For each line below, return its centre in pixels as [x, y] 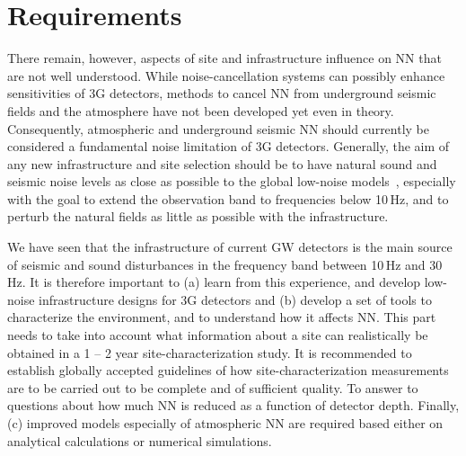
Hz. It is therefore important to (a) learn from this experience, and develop [214, 282]
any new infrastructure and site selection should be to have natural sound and [222, 163]
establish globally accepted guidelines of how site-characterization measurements [228, 370]
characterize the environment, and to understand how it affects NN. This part [222, 317]
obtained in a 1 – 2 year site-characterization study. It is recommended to [210, 352]
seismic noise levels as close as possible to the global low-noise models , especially [232, 181]
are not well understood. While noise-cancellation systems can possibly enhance [226, 75]
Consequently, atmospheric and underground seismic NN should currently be [219, 128]
